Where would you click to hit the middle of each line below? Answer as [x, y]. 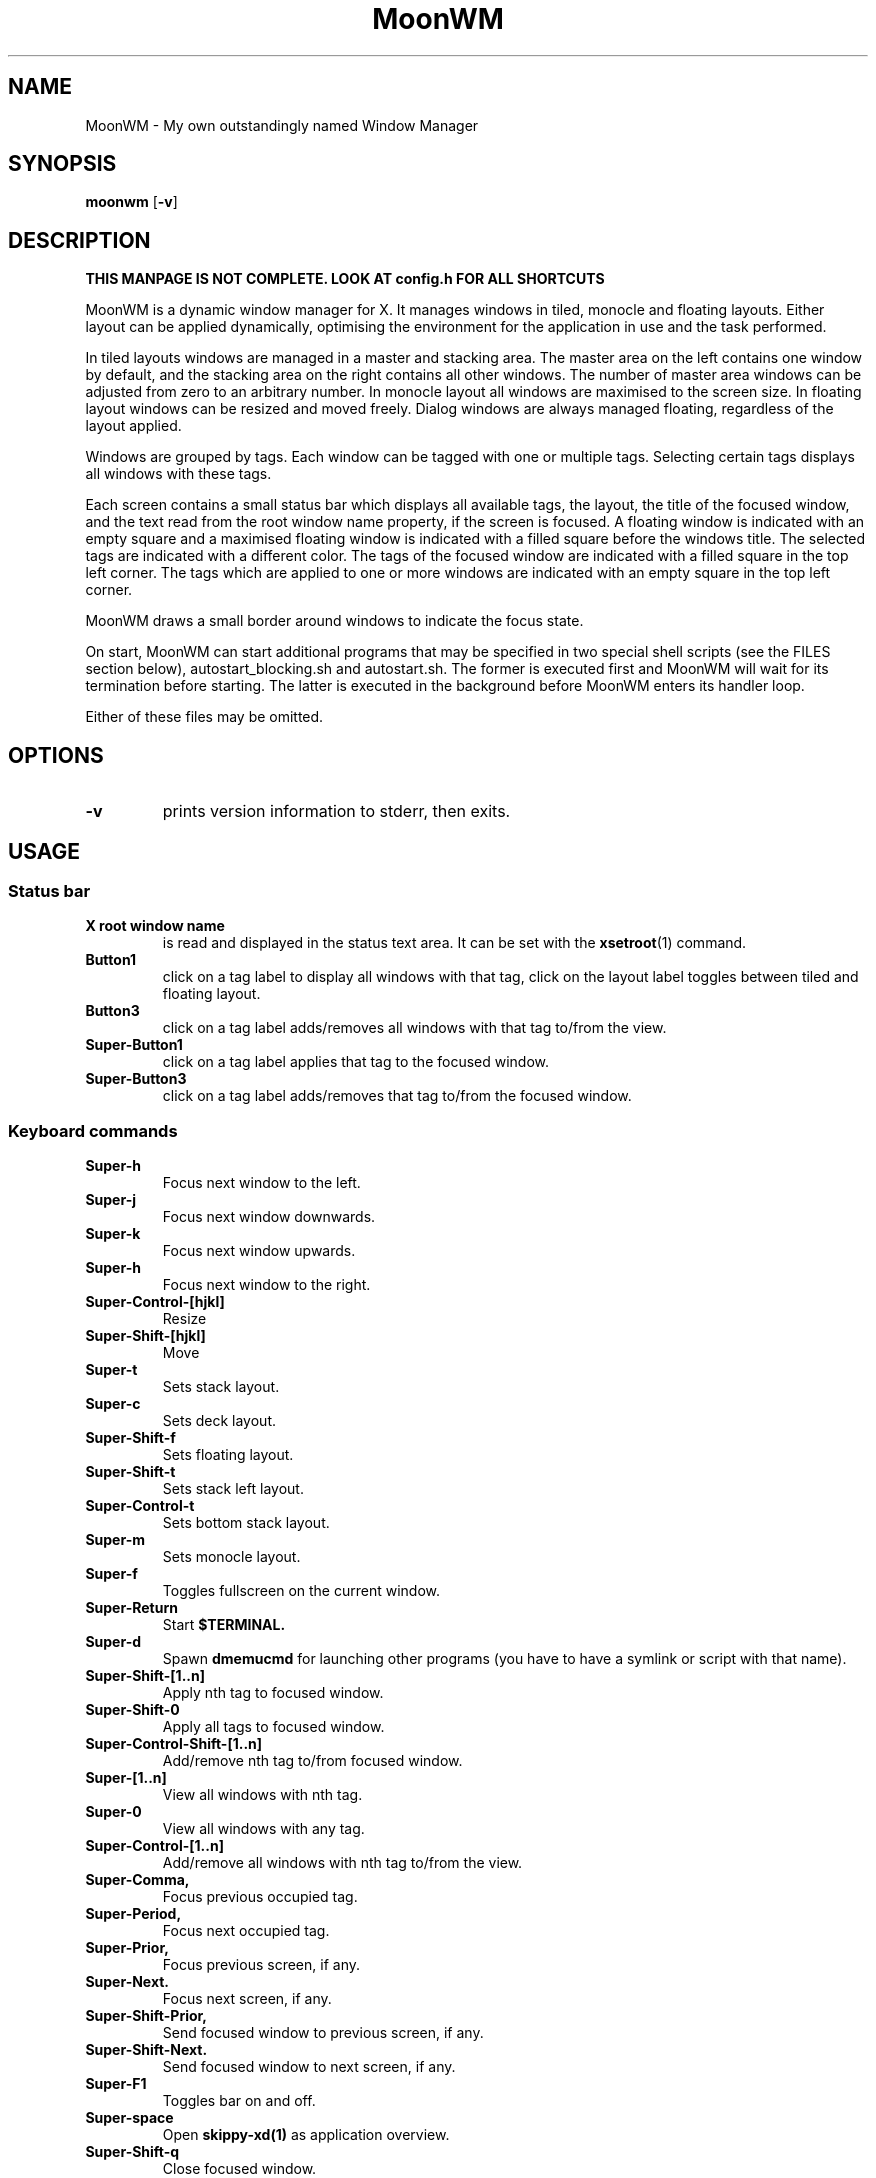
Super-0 [113, 1812]
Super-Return [131, 1608]
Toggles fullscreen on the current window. [301, 1591]
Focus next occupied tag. [246, 1931]
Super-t [111, 1370]
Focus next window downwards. [269, 1217]
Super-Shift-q [132, 2152]
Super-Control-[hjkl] [155, 1302]
